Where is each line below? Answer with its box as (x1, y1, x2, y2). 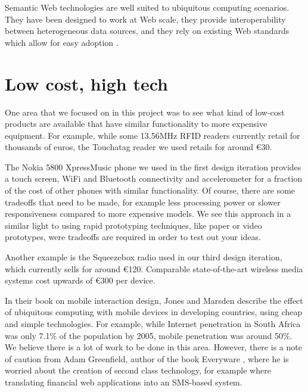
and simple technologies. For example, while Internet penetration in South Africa (5, 318, 301, 329)
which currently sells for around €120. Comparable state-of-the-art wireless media (5, 262, 303, 275)
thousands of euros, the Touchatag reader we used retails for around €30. (5, 141, 272, 153)
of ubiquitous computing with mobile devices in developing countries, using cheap (5, 306, 303, 318)
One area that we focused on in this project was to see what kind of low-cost (5, 105, 285, 118)
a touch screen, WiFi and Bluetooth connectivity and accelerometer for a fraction (5, 172, 303, 185)
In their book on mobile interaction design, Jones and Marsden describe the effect (5, 294, 303, 306)
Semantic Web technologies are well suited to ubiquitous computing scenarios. (5, 1, 290, 13)
